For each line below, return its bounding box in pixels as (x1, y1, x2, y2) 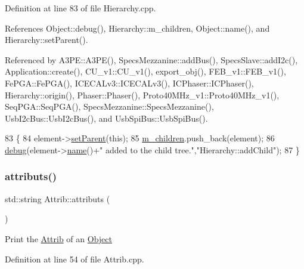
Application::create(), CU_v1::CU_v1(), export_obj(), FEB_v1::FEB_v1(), (5, 65, 286, 78)
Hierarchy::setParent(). (5, 33, 88, 46)
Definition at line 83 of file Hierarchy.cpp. (5, 2, 156, 14)
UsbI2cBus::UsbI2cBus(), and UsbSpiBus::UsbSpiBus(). (5, 112, 208, 124)
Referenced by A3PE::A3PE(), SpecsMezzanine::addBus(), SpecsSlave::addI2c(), (5, 53, 298, 66)
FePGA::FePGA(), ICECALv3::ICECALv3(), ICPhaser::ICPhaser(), (5, 76, 254, 89)
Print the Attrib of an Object (5, 232, 112, 245)
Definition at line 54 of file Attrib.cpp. (5, 252, 144, 265)
